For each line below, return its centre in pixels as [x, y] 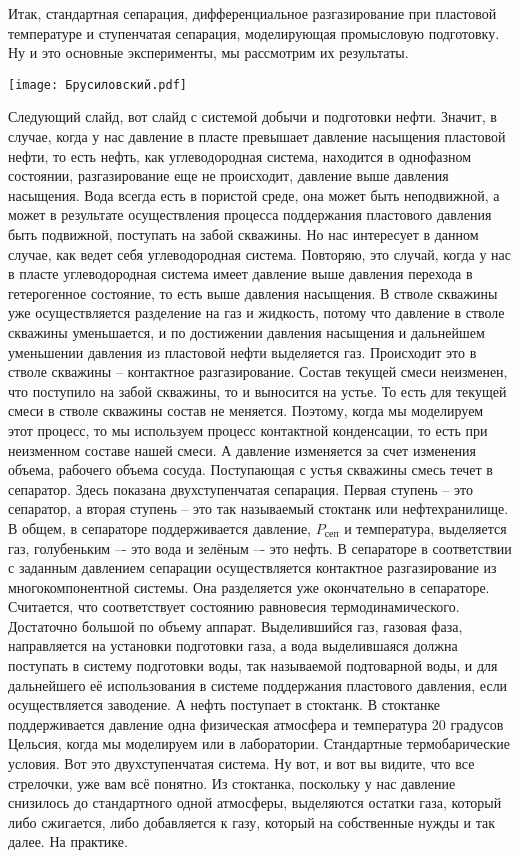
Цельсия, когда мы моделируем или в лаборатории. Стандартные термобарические [259, 743]
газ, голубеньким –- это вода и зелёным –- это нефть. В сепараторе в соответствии [260, 547]
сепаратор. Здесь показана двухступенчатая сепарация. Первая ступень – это [240, 488]
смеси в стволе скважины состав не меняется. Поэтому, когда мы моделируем [246, 410]
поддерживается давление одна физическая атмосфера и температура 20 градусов [256, 723]
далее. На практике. [68, 841]
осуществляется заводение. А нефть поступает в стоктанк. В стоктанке [224, 704]
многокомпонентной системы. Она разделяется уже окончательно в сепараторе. [249, 586]
